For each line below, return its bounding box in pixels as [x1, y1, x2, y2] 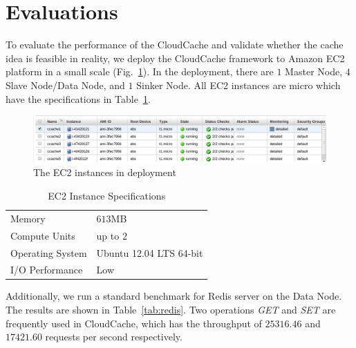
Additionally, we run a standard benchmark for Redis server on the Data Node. [6, 289, 342, 303]
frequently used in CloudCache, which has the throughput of [6, 316, 262, 330]
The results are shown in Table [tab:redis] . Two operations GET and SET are [6, 302, 336, 317]
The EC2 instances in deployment [33, 165, 176, 180]
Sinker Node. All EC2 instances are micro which [136, 77, 341, 92]
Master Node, [285, 64, 343, 79]
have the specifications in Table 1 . [6, 91, 151, 106]
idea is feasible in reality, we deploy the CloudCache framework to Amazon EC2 [6, 50, 345, 65]
